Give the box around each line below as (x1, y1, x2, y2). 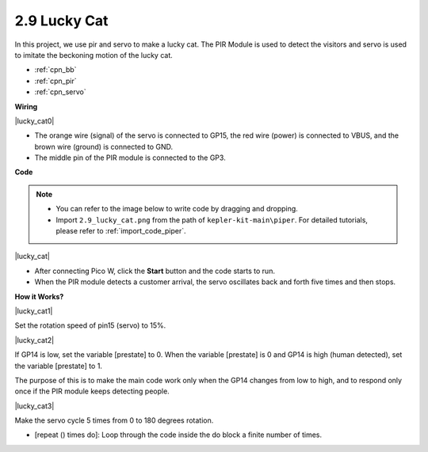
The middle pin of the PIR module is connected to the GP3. (34, 153, 226, 162)
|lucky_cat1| (14, 306, 53, 316)
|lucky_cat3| (14, 401, 55, 411)
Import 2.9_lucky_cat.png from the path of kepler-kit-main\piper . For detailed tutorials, (55, 215, 369, 225)
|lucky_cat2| (14, 335, 55, 344)
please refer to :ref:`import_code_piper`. (55, 226, 186, 236)
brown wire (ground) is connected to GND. (34, 142, 174, 151)
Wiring (14, 101, 38, 111)
